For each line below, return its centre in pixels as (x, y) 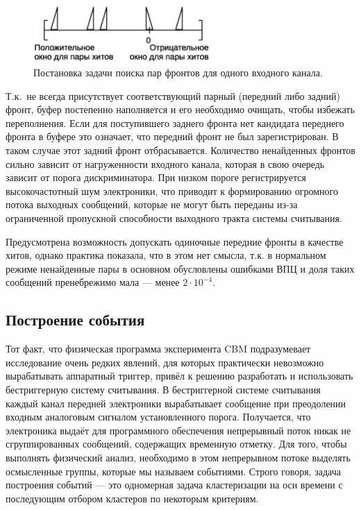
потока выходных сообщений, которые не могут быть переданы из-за (152, 204)
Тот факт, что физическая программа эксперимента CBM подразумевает (158, 349)
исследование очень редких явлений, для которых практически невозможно (165, 362)
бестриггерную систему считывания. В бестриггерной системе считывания (163, 389)
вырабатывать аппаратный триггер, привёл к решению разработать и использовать (179, 376)
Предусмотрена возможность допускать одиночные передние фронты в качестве (175, 241)
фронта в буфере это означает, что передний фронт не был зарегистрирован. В (172, 136)
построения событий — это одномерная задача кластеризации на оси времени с (174, 485)
